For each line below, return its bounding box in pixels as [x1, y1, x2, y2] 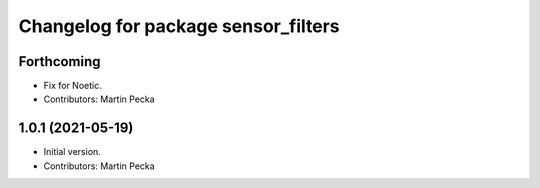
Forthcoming [18, 53, 101, 70]
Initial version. [43, 146, 102, 158]
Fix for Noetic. [43, 80, 102, 92]
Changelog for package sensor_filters [18, 15, 340, 37]
